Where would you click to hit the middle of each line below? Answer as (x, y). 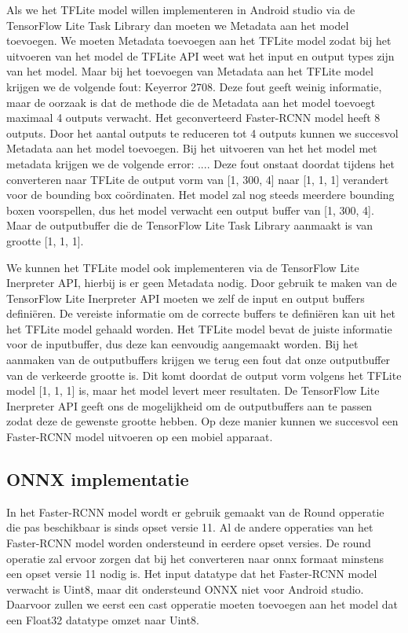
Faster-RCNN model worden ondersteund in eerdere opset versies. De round (189, 543)
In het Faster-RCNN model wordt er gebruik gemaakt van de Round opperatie (195, 512)
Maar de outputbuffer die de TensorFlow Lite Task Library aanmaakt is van (189, 225)
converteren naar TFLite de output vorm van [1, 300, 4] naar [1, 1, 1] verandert (198, 179)
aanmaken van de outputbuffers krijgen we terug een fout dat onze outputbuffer (199, 360)
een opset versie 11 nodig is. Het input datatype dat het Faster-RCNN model (192, 574)
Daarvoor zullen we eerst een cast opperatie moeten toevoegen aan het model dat (202, 604)
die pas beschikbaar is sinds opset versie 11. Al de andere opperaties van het (190, 527)
